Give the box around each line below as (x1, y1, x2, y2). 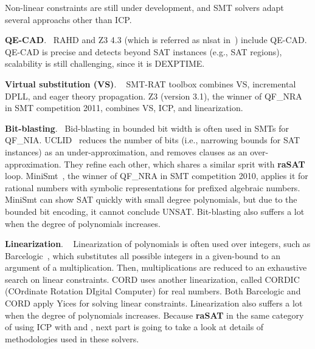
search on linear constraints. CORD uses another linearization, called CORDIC (5, 273, 300, 285)
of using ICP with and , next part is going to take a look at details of (5, 320, 264, 333)
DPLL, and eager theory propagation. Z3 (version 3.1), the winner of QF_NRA (5, 89, 302, 102)
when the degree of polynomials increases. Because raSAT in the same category (5, 308, 304, 321)
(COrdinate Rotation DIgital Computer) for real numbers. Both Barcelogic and (5, 285, 301, 297)
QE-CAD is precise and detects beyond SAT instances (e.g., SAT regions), (5, 45, 282, 58)
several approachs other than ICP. (5, 13, 132, 25)
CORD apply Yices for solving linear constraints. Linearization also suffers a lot (5, 297, 303, 310)
